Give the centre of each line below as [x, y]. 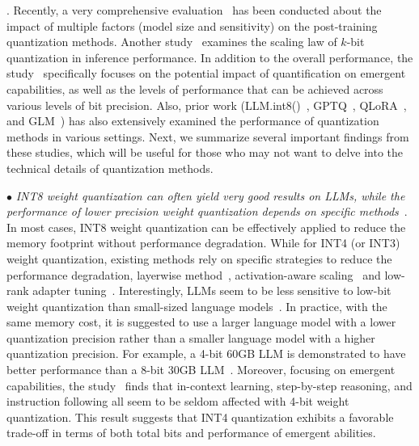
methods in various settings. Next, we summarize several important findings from [208, 136]
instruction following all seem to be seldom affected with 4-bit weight [178, 401]
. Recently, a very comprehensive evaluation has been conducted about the [194, 10]
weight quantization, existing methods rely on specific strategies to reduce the [199, 258]
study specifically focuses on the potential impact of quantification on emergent [206, 73]
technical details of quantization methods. [110, 168]
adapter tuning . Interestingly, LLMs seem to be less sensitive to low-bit [212, 290]
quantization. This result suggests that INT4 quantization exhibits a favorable [200, 417]
